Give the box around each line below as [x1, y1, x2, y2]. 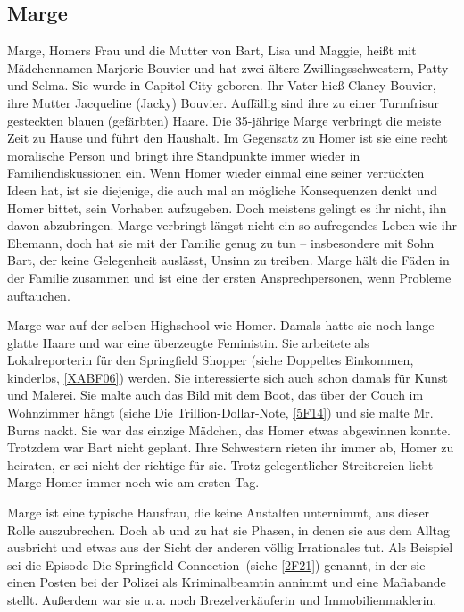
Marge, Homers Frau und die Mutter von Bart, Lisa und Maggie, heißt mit [7, 41, 417, 60]
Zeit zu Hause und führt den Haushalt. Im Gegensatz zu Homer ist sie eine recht [7, 128, 449, 147]
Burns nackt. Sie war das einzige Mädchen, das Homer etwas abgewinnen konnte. [7, 420, 451, 439]
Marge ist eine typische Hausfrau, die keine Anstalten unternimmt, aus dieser [7, 503, 430, 522]
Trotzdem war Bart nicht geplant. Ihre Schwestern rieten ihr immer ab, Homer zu [7, 438, 454, 457]
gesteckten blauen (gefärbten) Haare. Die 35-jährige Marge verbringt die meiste [7, 111, 442, 129]
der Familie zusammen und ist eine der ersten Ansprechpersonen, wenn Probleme [7, 268, 452, 286]
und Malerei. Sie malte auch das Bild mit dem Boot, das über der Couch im [7, 385, 424, 404]
